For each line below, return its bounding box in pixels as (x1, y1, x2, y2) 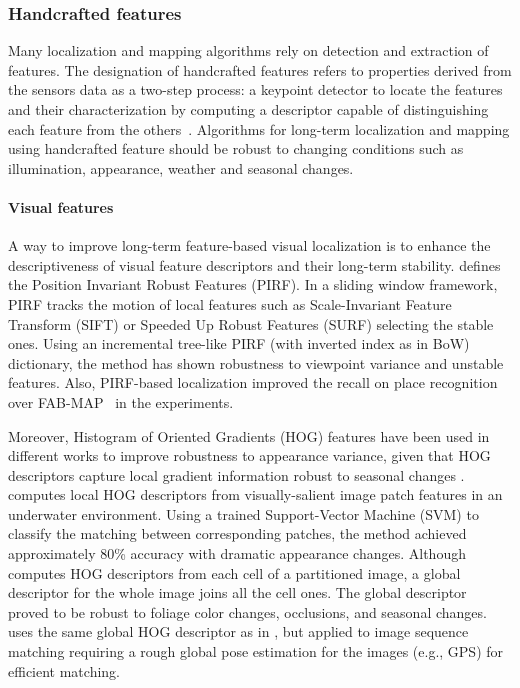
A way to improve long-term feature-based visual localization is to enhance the (8, 235, 491, 256)
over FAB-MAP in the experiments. (8, 391, 234, 412)
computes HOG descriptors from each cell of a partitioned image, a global (8, 562, 461, 583)
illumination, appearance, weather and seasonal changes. (8, 157, 354, 178)
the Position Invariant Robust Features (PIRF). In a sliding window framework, (8, 274, 498, 295)
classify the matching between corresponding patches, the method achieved (8, 523, 467, 544)
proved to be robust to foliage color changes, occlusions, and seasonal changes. (8, 601, 487, 622)
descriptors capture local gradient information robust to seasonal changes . (8, 464, 465, 485)
